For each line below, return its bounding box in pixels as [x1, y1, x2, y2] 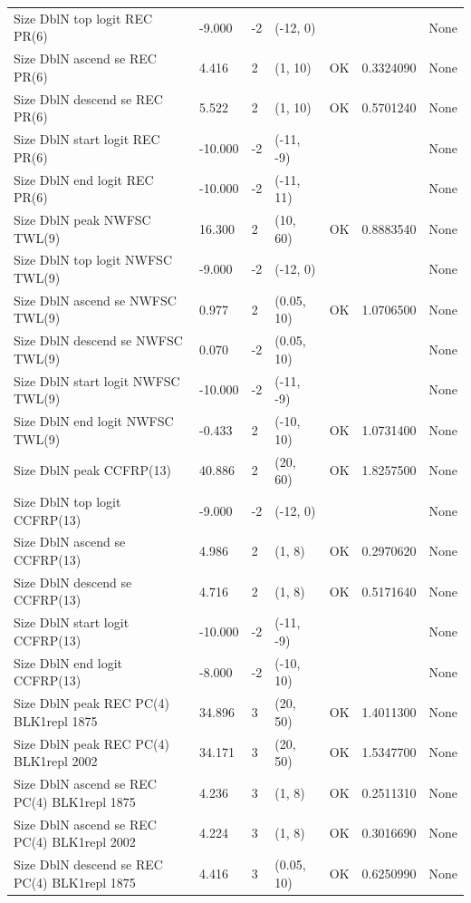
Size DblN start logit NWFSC [14, 371, 180, 390]
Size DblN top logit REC [14, 8, 153, 27]
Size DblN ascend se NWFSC [14, 290, 177, 309]
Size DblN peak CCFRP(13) [14, 461, 171, 480]
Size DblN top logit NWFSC [14, 250, 173, 269]
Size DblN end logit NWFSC [14, 412, 174, 431]
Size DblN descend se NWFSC [14, 331, 183, 350]
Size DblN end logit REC [14, 170, 154, 189]
